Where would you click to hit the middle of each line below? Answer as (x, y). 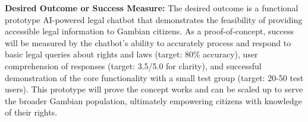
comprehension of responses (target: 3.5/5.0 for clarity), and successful (133, 65)
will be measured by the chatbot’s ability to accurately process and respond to (148, 42)
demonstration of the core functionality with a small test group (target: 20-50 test (154, 77)
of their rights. (31, 112)
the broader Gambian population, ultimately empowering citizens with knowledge (153, 100)
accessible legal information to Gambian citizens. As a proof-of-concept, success (149, 31)
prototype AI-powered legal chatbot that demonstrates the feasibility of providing (154, 19)
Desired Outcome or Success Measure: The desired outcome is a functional (152, 8)
